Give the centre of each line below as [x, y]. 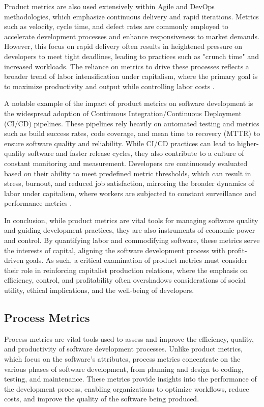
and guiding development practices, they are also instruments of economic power [130, 230]
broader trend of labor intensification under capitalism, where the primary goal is [131, 76]
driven [14, 260]
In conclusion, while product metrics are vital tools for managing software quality [131, 220]
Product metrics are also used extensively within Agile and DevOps [109, 6]
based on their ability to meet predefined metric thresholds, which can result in [128, 173]
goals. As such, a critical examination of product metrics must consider [137, 260]
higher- [248, 143]
